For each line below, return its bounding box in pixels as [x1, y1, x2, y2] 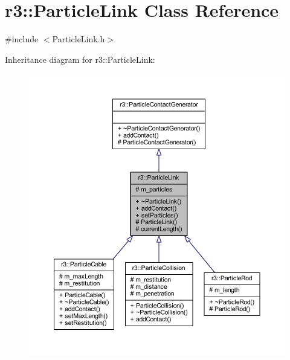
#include [5, 33, 39, 45]
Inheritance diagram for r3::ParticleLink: [5, 53, 155, 65]
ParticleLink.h [52, 33, 105, 45]
